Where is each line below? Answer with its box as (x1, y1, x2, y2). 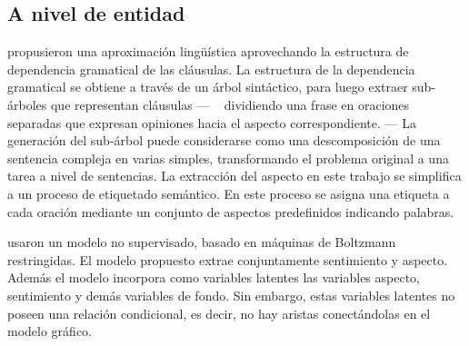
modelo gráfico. (7, 321, 92, 341)
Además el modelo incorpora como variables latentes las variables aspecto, (7, 268, 421, 287)
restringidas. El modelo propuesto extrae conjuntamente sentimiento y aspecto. (7, 250, 448, 269)
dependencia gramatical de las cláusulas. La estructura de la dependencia (7, 59, 415, 78)
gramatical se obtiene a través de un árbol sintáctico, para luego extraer (7, 77, 408, 96)
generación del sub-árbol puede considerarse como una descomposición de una (7, 131, 441, 150)
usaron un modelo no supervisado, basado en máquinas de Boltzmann (7, 232, 396, 252)
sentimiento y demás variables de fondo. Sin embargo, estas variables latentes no (7, 285, 455, 304)
